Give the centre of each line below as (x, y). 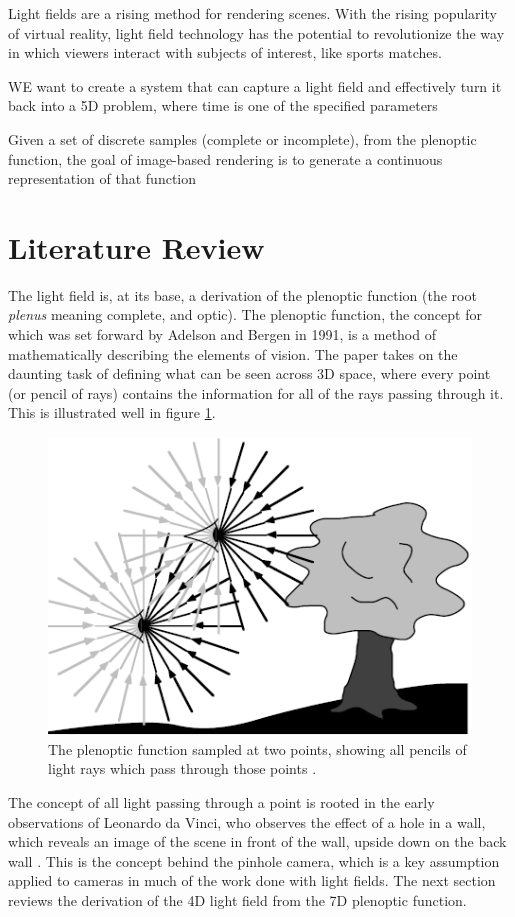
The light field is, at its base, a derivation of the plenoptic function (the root (242, 294)
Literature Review (136, 246)
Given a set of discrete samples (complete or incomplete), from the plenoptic (242, 138)
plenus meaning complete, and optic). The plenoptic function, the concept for (245, 314)
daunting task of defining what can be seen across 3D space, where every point (249, 373)
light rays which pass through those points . (182, 768)
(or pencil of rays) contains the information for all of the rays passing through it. (256, 392)
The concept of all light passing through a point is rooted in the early (221, 801)
